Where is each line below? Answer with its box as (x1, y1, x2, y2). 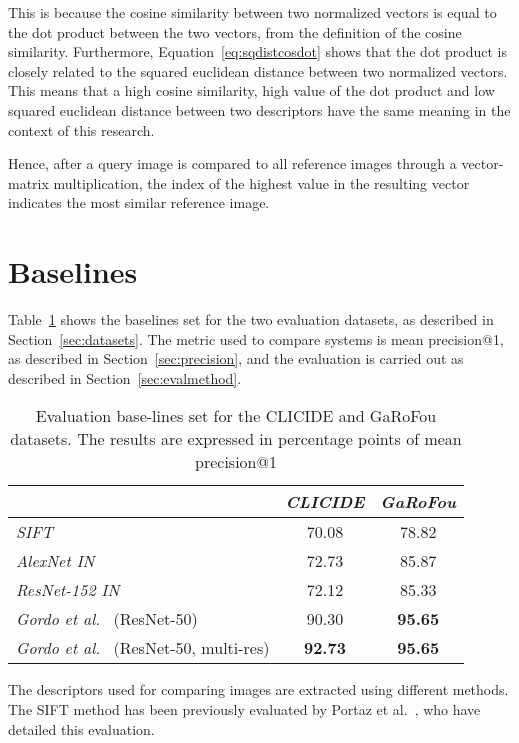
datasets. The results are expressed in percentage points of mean (10, 427, 462, 451)
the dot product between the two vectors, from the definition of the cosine (8, 21, 462, 42)
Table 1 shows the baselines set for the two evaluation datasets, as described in (8, 309, 494, 330)
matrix (8, 172, 49, 193)
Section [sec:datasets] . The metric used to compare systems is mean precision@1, (8, 328, 504, 349)
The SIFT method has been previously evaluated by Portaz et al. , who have (8, 699, 481, 720)
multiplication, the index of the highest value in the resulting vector (53, 172, 470, 193)
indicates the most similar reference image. (8, 192, 270, 213)
